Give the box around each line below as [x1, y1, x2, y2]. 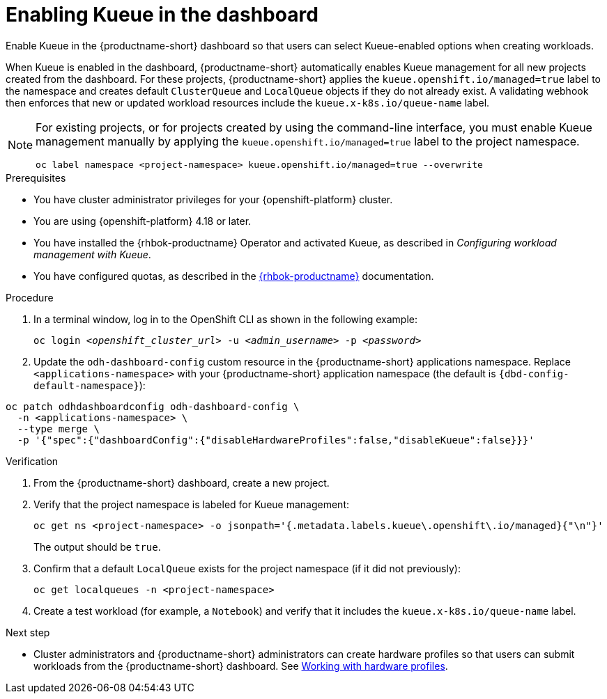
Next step [6, 626, 50, 638]
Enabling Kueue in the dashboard [6, 3, 318, 26]
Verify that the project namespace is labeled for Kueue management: [33, 498, 349, 510]
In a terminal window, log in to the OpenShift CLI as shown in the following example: [33, 313, 417, 325]
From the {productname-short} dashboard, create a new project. [33, 476, 330, 489]
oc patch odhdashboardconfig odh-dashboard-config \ [6, 400, 300, 412]
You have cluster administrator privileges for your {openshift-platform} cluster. [33, 193, 393, 205]
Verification [6, 455, 59, 467]
